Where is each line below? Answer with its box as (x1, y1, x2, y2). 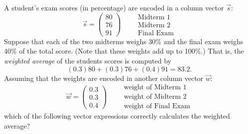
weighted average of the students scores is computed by (4, 55, 171, 66)
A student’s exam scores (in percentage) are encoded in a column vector (4, 2, 224, 12)
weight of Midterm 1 (124, 84, 187, 91)
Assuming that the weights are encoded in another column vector (4, 72, 204, 83)
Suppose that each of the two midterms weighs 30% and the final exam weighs (4, 36, 244, 46)
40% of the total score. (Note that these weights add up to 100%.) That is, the (4, 46, 244, 56)
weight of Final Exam (124, 103, 190, 110)
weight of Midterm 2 (124, 93, 187, 101)
